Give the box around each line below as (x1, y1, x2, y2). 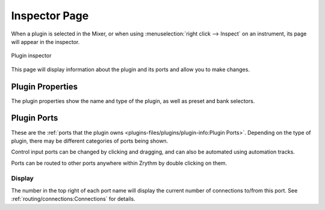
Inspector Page (11, 9, 89, 22)
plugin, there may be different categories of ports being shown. (11, 137, 169, 144)
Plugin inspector (11, 52, 52, 60)
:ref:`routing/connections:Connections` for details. (11, 196, 135, 203)
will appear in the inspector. (11, 38, 80, 45)
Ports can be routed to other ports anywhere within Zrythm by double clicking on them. (11, 159, 227, 167)
